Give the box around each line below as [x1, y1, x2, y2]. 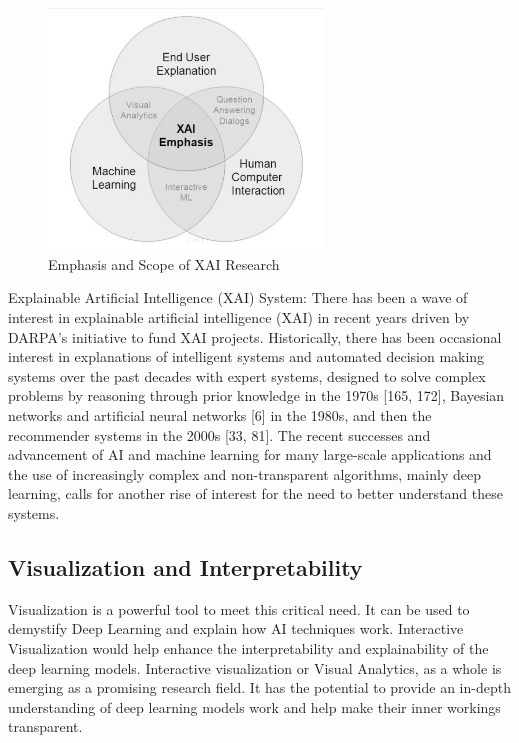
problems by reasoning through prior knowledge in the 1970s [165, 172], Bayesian [8, 385, 505, 406]
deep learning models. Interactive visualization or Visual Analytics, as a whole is [8, 657, 502, 678]
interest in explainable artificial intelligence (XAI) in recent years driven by [8, 307, 470, 327]
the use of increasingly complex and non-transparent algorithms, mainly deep [8, 463, 481, 484]
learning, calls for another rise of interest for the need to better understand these [8, 483, 503, 504]
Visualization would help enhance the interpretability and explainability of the [8, 637, 489, 658]
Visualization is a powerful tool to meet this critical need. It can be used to [8, 598, 470, 619]
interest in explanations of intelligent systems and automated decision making [8, 346, 485, 367]
